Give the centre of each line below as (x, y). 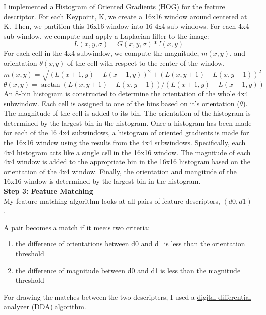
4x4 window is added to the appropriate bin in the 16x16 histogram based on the (127, 162)
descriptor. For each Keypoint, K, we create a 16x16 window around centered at (126, 16)
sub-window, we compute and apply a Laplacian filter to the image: (106, 36)
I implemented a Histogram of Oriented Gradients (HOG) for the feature (115, 6)
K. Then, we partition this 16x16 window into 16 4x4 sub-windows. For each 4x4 (127, 26)
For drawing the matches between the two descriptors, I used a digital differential (128, 296)
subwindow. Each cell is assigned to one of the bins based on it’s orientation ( (122, 103)
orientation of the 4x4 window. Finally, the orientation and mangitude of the (120, 171)
